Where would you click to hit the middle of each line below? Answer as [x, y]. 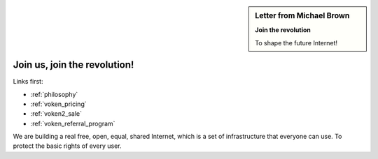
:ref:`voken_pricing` [58, 104]
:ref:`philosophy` [54, 94]
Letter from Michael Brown [302, 16]
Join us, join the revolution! [73, 65]
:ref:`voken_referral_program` [73, 123]
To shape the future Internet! [296, 43]
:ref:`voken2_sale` [56, 114]
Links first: [28, 82]
